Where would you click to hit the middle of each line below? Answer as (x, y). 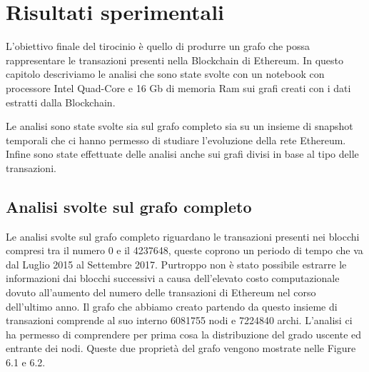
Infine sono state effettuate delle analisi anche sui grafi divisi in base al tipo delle (182, 154)
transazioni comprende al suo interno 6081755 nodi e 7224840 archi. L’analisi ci (179, 320)
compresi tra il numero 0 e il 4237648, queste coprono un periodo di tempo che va (184, 250)
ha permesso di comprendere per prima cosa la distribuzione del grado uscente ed (184, 334)
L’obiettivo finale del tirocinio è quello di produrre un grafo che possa (158, 46)
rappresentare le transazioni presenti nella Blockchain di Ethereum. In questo (175, 60)
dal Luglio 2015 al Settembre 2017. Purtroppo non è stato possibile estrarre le (176, 264)
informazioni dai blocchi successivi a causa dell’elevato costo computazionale (173, 278)
